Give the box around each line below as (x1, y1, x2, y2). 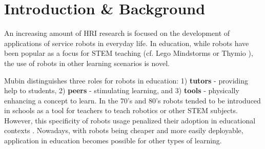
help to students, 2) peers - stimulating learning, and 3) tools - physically (4, 85, 239, 96)
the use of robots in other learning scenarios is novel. (4, 57, 170, 68)
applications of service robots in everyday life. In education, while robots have (4, 37, 249, 48)
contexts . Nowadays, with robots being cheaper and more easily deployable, (4, 125, 243, 136)
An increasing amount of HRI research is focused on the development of (4, 28, 230, 38)
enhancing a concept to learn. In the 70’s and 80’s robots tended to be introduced (4, 95, 261, 105)
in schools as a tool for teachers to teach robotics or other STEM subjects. (4, 105, 238, 116)
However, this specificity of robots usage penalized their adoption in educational (4, 115, 256, 125)
